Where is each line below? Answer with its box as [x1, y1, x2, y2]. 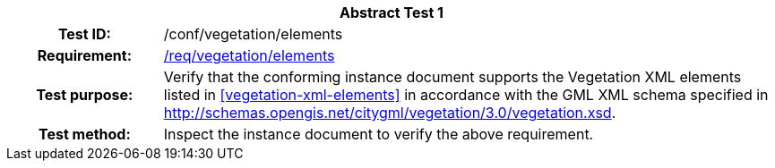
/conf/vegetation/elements [163, 25, 343, 43]
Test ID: [57, 25, 111, 43]
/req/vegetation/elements [163, 46, 335, 64]
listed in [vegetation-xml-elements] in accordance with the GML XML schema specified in [163, 86, 769, 104]
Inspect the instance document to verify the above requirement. [163, 125, 594, 143]
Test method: [38, 125, 131, 143]
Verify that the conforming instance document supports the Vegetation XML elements [163, 68, 742, 86]
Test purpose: [36, 86, 133, 104]
